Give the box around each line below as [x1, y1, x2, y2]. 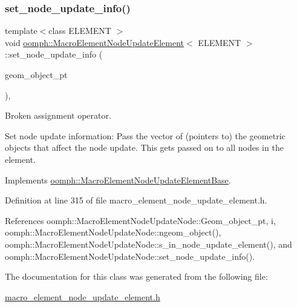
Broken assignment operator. [5, 109, 111, 122]
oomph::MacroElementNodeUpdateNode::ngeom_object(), [5, 226, 221, 239]
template [5, 24, 38, 37]
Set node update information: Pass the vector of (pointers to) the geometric [5, 129, 286, 142]
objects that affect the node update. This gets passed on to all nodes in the [5, 141, 284, 154]
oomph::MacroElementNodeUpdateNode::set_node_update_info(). [5, 249, 255, 262]
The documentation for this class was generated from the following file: [5, 270, 268, 283]
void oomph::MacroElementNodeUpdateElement [5, 36, 184, 48]
